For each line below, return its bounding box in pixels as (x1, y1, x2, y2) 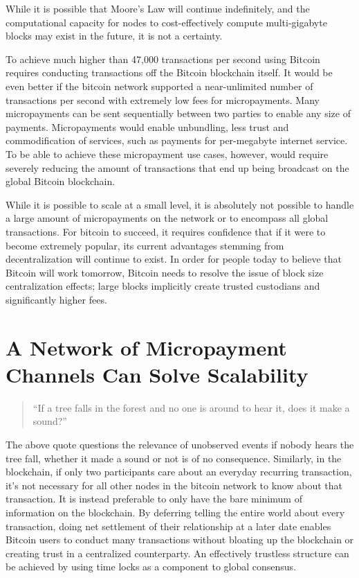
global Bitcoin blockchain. (6, 174, 116, 189)
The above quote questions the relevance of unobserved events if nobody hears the (6, 437, 354, 451)
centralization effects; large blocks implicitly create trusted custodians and (6, 279, 320, 293)
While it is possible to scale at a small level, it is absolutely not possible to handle (6, 197, 354, 211)
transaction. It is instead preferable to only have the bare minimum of (6, 491, 302, 506)
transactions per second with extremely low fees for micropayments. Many (6, 92, 320, 107)
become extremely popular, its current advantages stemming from (6, 238, 284, 252)
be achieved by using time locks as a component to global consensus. (6, 559, 297, 574)
